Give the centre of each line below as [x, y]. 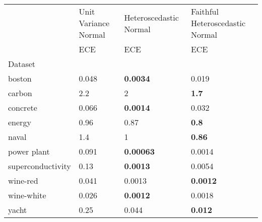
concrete [23, 107]
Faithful [205, 11]
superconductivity [40, 166]
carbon [20, 93]
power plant [29, 151]
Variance [94, 23]
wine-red [23, 180]
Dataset [22, 64]
